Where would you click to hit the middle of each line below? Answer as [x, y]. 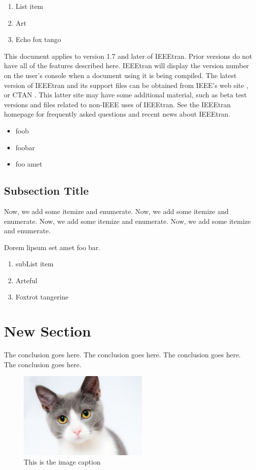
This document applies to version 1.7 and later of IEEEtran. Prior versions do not [128, 56]
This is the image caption [62, 462]
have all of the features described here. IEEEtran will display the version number [127, 65]
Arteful [26, 280]
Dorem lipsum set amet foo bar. [52, 247]
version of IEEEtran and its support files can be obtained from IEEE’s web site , [126, 85]
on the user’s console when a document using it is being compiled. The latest [120, 75]
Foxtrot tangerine [42, 297]
